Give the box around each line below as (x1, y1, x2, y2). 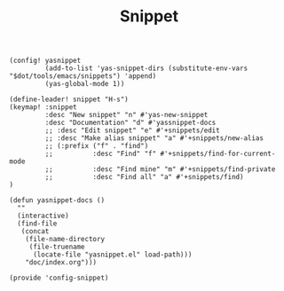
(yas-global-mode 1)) (44, 80, 125, 89)
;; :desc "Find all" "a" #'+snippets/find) (44, 173, 244, 182)
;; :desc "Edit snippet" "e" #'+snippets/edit (44, 126, 220, 135)
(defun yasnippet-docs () (9, 196, 105, 205)
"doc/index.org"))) (25, 258, 98, 267)
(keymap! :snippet (9, 103, 77, 112)
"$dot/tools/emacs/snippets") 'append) (9, 72, 157, 81)
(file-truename (28, 242, 86, 252)
